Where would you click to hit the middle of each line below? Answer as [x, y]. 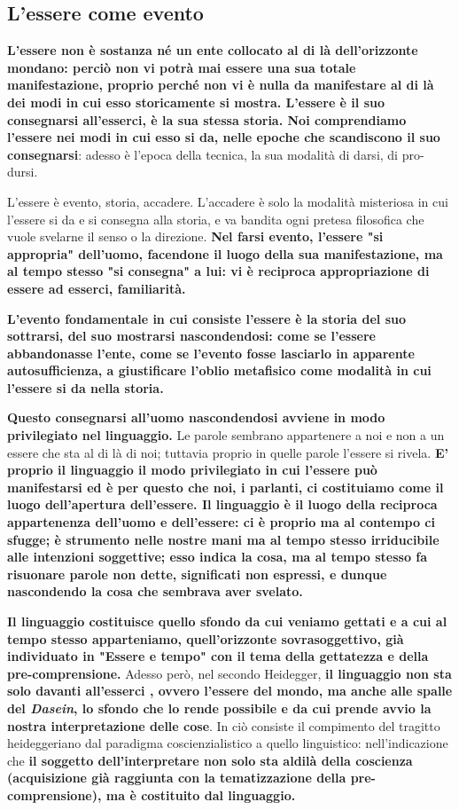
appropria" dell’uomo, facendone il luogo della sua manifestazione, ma [225, 253]
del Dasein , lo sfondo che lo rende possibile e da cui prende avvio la [219, 708]
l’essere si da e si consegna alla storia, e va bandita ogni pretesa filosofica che [216, 219]
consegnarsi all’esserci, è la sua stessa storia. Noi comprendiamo [207, 119]
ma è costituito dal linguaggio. [201, 794]
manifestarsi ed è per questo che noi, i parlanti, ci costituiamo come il [226, 487]
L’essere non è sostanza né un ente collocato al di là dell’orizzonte [213, 50]
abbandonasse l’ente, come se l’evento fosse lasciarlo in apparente [211, 353]
